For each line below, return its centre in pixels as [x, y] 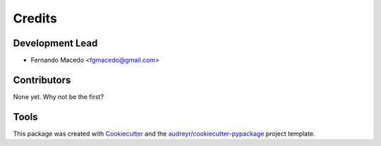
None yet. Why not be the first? [59, 97]
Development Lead [55, 43]
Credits [35, 18]
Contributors [42, 80]
